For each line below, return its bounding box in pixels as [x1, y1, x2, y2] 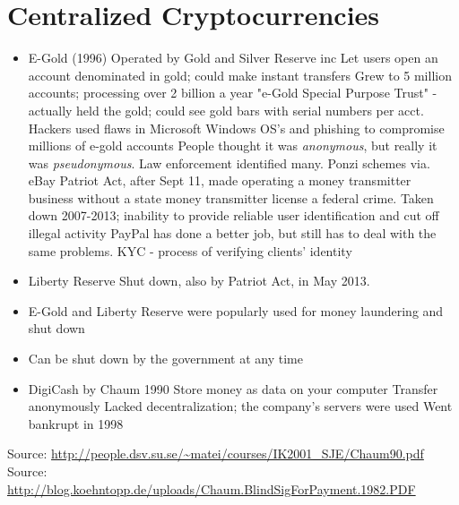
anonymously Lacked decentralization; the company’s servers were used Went [28, 397, 453, 415]
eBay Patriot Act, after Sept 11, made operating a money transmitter [28, 171, 411, 190]
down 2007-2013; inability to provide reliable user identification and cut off [28, 206, 439, 225]
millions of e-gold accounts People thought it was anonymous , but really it [28, 136, 437, 155]
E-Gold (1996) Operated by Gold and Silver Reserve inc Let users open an [28, 48, 438, 67]
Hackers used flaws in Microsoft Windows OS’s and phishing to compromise [28, 118, 445, 137]
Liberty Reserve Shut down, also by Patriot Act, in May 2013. [28, 271, 370, 290]
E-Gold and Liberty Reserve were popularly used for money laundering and [28, 301, 444, 320]
